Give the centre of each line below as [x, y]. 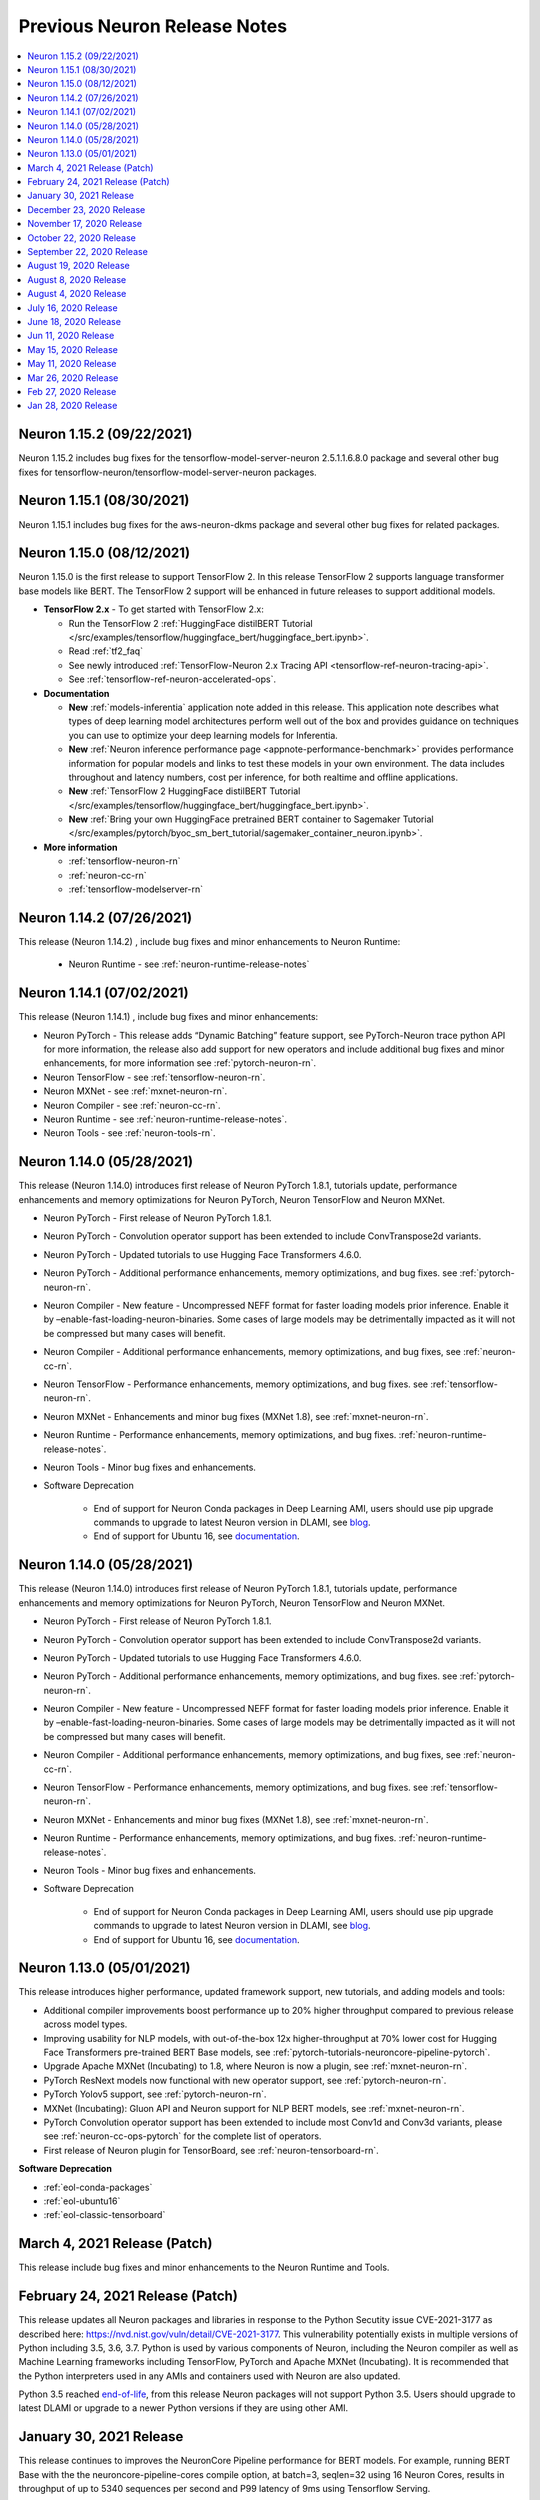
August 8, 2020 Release [77, 279]
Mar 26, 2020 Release [73, 377]
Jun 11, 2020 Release [71, 336]
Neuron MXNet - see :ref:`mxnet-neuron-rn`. [135, 1091]
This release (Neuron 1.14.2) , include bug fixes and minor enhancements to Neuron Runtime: [209, 941]
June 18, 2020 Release [74, 321]
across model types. [85, 2024]
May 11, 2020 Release [72, 364]
